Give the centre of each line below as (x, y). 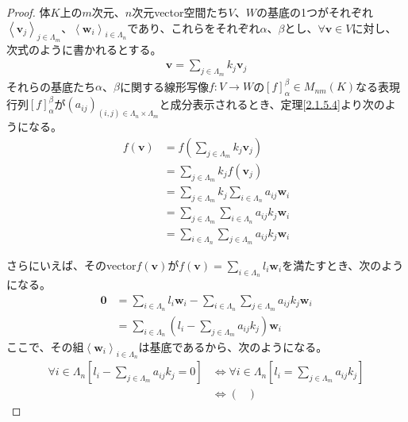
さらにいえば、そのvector (71, 265)
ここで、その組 (45, 346)
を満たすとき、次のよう (343, 265)
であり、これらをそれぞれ (194, 27)
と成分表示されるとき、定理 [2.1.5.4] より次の (272, 104)
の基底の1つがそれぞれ (314, 12)
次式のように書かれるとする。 (84, 49)
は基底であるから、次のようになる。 (233, 346)
